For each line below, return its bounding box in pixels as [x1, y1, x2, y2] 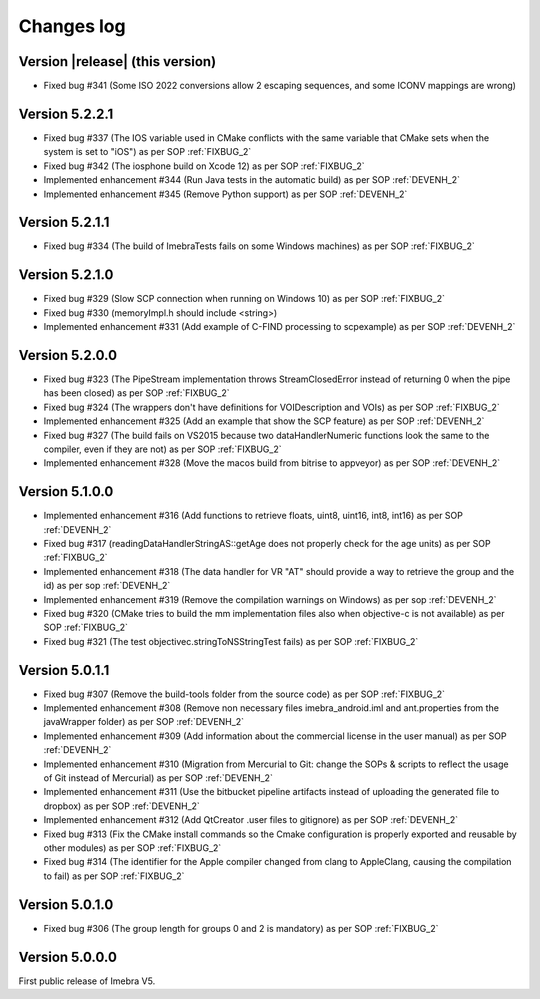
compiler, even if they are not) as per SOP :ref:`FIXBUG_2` [43, 443, 282, 455]
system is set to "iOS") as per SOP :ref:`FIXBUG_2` [43, 146, 252, 158]
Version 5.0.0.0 [18, 948, 117, 965]
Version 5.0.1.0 [18, 896, 114, 913]
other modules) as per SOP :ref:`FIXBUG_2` [43, 842, 222, 854]
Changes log [18, 15, 126, 37]
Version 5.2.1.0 [18, 266, 114, 284]
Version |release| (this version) [18, 53, 217, 70]
